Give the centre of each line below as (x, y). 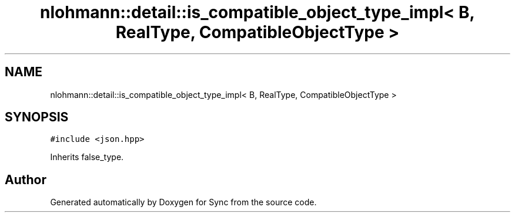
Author (26, 179)
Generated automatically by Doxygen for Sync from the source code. (183, 202)
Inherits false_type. (87, 157)
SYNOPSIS (37, 117)
